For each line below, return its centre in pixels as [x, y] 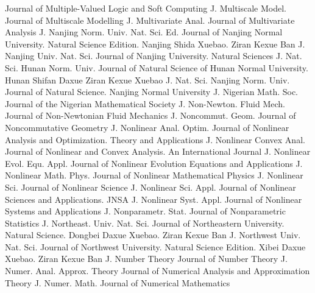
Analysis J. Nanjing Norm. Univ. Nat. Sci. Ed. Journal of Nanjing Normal [144, 32]
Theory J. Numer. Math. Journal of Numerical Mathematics [118, 282]
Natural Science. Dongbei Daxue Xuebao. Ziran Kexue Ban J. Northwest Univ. [153, 235]
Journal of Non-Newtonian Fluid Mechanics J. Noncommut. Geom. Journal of [150, 115]
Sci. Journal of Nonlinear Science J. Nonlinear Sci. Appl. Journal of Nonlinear [150, 187]
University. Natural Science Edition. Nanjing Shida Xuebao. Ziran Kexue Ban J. [155, 44]
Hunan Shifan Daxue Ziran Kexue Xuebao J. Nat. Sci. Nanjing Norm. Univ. [147, 79]
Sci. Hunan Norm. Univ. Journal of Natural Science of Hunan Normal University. [157, 67]
